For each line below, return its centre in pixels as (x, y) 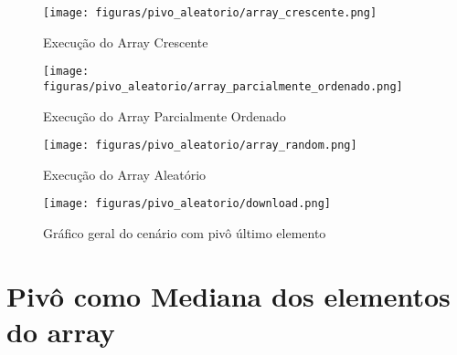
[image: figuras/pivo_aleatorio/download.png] (187, 204)
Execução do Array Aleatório (125, 174)
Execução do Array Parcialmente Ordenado (165, 115)
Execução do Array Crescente (126, 42)
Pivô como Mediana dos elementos (228, 295)
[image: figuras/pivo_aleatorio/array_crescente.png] (210, 13)
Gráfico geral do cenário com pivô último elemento (185, 233)
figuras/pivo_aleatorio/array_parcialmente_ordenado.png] (223, 86)
